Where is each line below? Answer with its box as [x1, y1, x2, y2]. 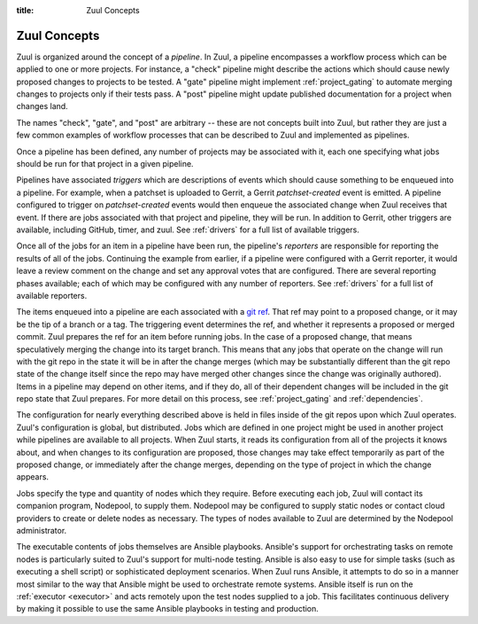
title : [16, 5, 35, 15]
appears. [16, 472, 49, 482]
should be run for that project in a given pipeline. [16, 159, 194, 169]
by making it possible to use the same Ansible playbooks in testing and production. [16, 604, 319, 614]
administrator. [16, 525, 67, 535]
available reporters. [16, 290, 88, 300]
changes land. [16, 101, 68, 112]
